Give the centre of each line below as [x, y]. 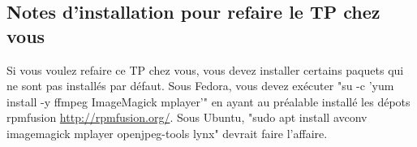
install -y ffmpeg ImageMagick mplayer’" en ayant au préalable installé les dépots [208, 101]
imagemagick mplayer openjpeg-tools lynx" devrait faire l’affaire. [167, 133]
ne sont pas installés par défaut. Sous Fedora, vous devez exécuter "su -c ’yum [200, 86]
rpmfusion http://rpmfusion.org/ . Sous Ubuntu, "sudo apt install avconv [187, 117]
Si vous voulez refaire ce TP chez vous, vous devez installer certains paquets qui [205, 69]
